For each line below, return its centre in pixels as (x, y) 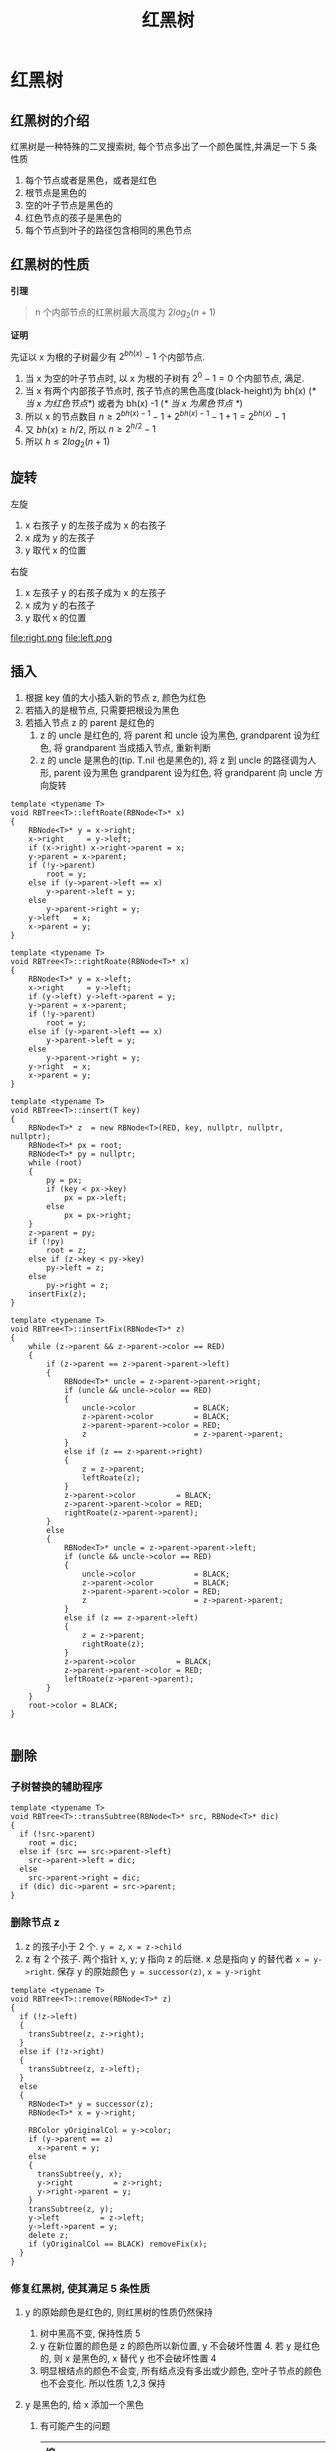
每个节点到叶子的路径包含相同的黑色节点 (108, 230)
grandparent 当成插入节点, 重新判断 (138, 747)
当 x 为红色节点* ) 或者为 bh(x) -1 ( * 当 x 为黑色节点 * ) (133, 403)
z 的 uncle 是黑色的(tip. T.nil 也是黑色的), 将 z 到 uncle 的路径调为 (173, 760)
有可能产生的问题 (75, 2425)
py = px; (64, 1180)
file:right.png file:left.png (61, 637)
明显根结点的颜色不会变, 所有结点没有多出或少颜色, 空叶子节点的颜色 (180, 2370)
